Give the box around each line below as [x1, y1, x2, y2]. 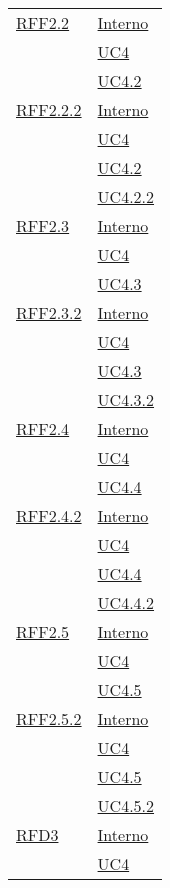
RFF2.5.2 [16, 707, 82, 730]
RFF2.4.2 [16, 504, 82, 527]
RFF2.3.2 [16, 301, 82, 324]
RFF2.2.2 [16, 98, 82, 121]
